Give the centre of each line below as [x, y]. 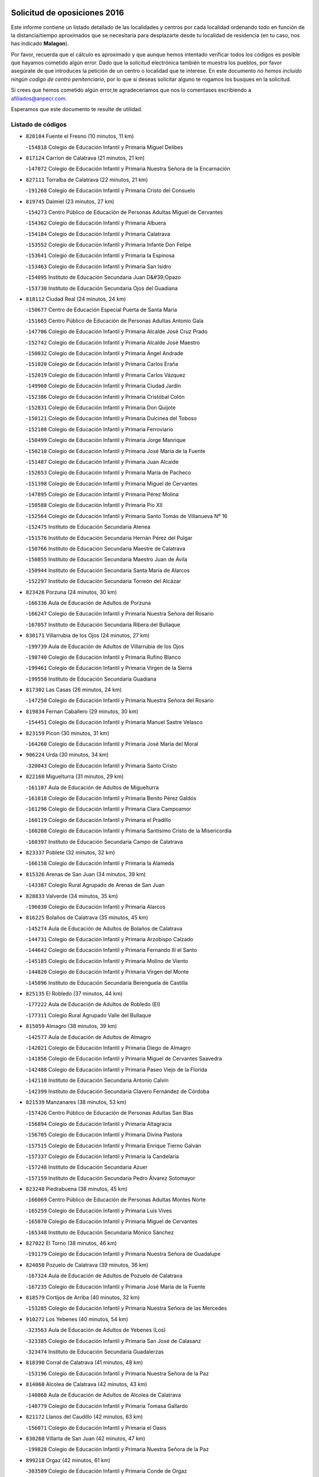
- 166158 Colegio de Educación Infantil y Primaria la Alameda [100, 863]
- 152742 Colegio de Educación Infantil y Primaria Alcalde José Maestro [113, 342]
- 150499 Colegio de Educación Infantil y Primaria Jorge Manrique [106, 440]
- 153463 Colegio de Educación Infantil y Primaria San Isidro [98, 266]
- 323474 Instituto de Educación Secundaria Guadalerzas [95, 1351]
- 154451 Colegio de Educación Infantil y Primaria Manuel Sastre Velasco [114, 722]
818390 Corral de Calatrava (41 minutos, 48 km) [84, 1362]
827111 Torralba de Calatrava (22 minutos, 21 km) [87, 180]
